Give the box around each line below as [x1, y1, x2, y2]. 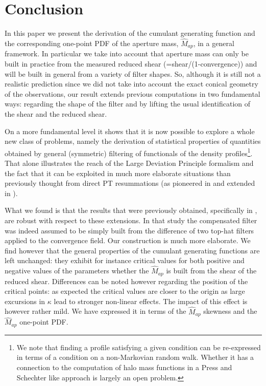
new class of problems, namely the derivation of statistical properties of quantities [5, 136, 261, 146]
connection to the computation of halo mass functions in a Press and [16, 361, 232, 372]
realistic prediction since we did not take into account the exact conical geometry [5, 78, 258, 89]
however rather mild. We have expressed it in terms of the [5, 306, 186, 316]
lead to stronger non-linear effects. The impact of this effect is [54, 295, 248, 306]
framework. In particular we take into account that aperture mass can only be [5, 48, 249, 59]
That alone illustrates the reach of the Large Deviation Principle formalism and [5, 157, 254, 168]
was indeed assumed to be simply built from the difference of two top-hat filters [5, 225, 254, 235]
